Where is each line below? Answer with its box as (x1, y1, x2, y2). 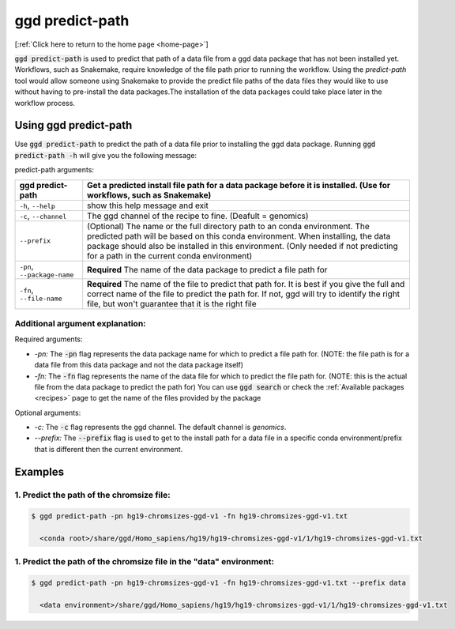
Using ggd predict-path (14, 119, 133, 132)
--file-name (19, 295, 62, 303)
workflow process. (14, 98, 75, 107)
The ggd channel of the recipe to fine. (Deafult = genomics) (87, 210, 309, 221)
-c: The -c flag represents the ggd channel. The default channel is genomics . (34, 423, 287, 432)
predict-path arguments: (14, 165, 95, 175)
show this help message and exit (87, 200, 209, 211)
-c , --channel (19, 210, 67, 221)
